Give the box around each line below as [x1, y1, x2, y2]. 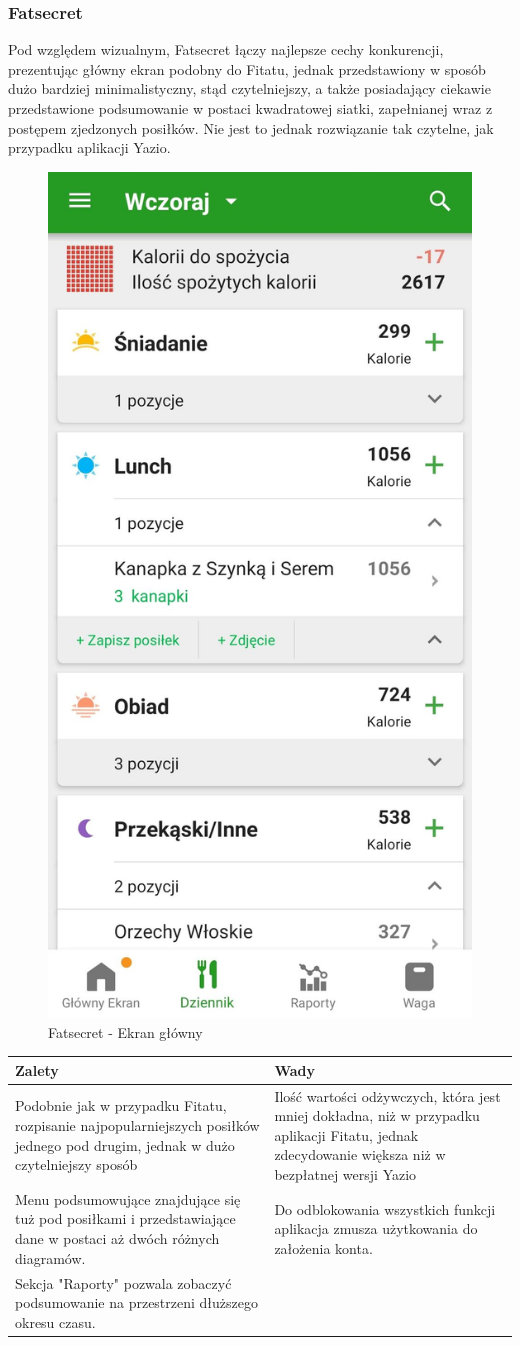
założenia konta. [274, 1237, 373, 1258]
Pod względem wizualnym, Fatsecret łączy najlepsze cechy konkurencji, [8, 39, 444, 60]
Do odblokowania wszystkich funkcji [274, 1198, 496, 1219]
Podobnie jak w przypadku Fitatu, [15, 1095, 227, 1116]
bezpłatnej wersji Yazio [274, 1164, 417, 1185]
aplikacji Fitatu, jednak [274, 1124, 419, 1145]
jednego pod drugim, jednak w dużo [15, 1134, 235, 1155]
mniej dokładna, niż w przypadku [274, 1105, 480, 1126]
